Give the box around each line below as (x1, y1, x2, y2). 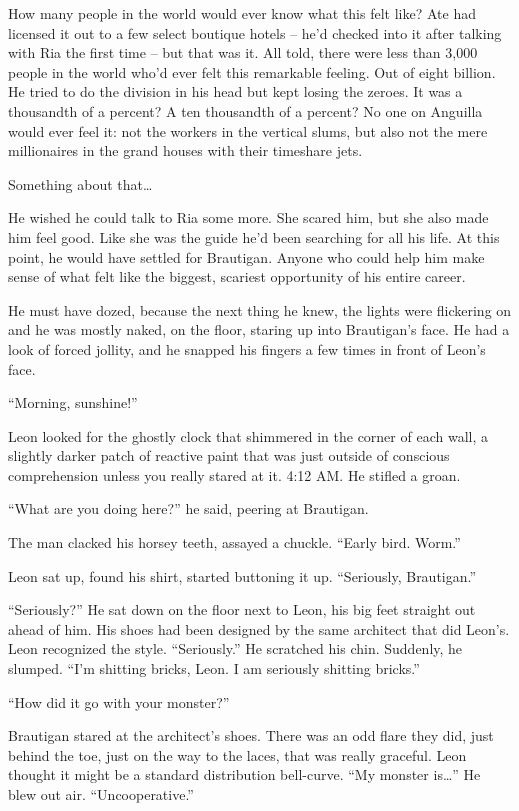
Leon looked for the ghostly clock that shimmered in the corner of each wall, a (8, 425, 488, 446)
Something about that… (8, 173, 153, 194)
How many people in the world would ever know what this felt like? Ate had (8, 3, 476, 23)
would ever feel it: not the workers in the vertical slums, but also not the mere (8, 120, 488, 141)
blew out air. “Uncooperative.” (8, 784, 194, 804)
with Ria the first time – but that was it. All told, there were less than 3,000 (8, 42, 478, 63)
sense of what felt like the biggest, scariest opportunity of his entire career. (8, 266, 466, 287)
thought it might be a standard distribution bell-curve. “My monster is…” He (8, 764, 481, 785)
